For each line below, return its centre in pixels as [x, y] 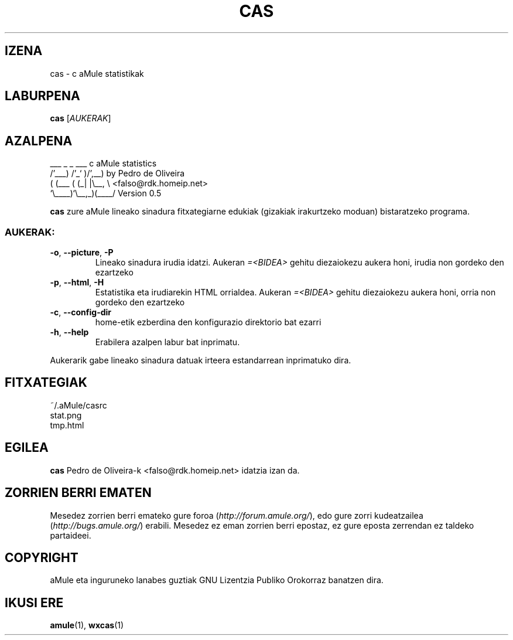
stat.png [66, 415]
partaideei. [71, 535]
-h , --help [69, 332]
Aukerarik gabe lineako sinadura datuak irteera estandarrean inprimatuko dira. [201, 360]
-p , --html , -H [77, 282]
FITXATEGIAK [46, 383]
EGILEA [27, 448]
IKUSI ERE [34, 602]
